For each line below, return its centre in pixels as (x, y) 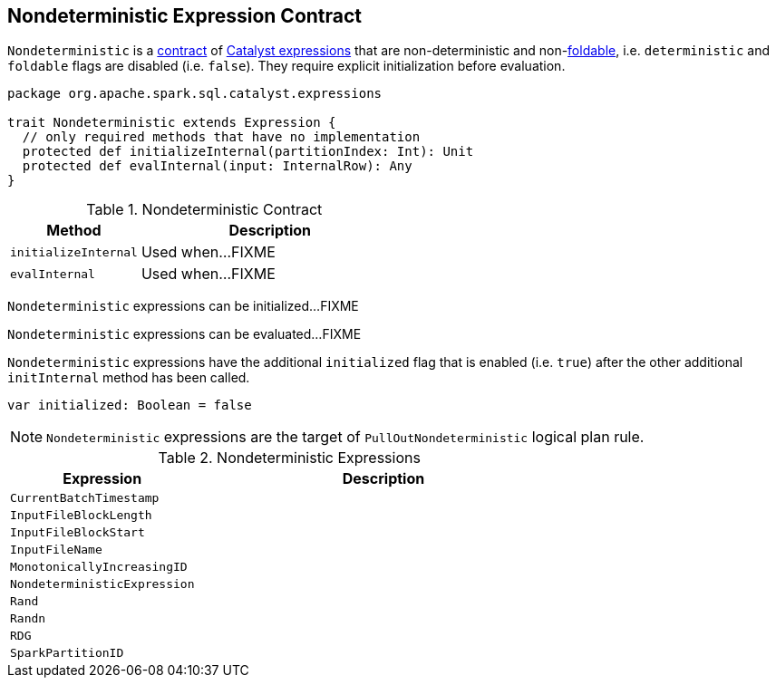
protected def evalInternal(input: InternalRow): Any (217, 166)
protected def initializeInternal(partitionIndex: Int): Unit (248, 152)
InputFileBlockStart (78, 533)
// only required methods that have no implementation (221, 137)
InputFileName (56, 550)
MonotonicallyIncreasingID (99, 567)
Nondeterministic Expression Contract (185, 16)
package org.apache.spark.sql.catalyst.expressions (195, 94)
